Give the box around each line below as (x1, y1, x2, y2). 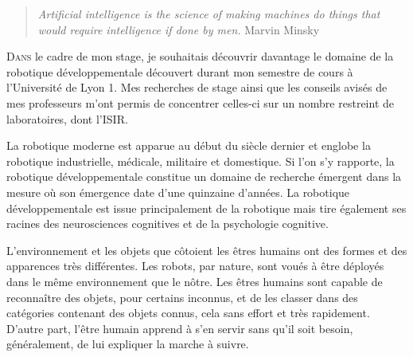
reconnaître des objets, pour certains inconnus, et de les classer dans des (6, 288, 358, 305)
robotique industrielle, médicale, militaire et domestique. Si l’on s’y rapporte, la (6, 152, 395, 169)
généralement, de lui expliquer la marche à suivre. (6, 335, 249, 352)
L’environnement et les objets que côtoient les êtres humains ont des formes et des (6, 241, 407, 258)
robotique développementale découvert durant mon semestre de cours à (6, 63, 353, 80)
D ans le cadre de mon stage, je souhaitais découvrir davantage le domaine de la (6, 48, 394, 65)
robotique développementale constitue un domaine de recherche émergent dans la (6, 168, 402, 185)
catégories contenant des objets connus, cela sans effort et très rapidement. (6, 304, 370, 321)
